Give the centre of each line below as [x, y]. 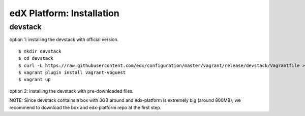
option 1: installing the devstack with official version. [64, 40]
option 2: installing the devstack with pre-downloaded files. [72, 91]
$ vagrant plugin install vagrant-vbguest [72, 72]
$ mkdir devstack [40, 51]
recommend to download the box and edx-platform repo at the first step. [85, 107]
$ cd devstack [36, 59]
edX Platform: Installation [64, 13]
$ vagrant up [35, 80]
